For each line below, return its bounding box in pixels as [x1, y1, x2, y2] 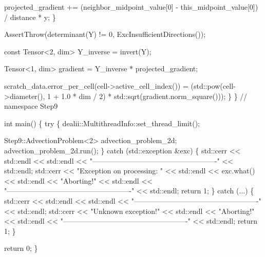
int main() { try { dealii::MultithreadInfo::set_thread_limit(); [4, 117, 200, 128]
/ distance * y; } [4, 11, 56, 22]
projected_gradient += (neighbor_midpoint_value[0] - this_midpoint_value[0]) [4, 2, 258, 12]
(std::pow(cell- [191, 80, 236, 91]
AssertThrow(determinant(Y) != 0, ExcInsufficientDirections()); [4, 29, 206, 39]
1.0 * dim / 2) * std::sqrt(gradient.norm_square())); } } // [61, 90, 248, 101]
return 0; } [4, 243, 38, 253]
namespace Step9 [4, 101, 58, 111]
